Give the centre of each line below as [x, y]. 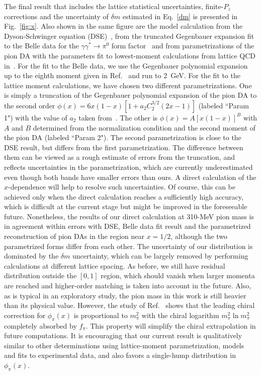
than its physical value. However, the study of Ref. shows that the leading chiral [129, 305]
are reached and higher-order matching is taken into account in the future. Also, [128, 286]
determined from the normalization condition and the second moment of [144, 127]
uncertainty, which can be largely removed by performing [160, 256]
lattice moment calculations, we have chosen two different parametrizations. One [128, 85]
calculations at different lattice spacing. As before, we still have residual [115, 265]
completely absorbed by [40, 325]
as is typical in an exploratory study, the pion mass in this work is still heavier [125, 295]
